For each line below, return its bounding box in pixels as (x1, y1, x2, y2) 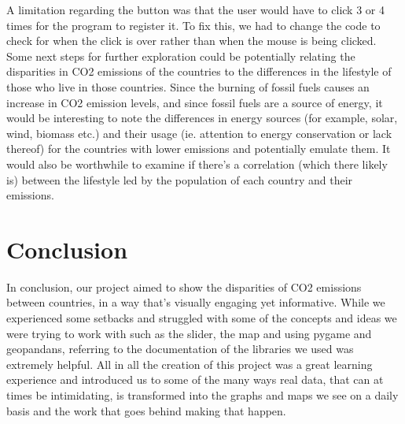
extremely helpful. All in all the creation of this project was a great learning (6, 355, 373, 372)
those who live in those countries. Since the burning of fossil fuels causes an (6, 78, 370, 95)
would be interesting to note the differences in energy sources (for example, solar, (6, 110, 398, 126)
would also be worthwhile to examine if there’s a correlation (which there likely (6, 155, 388, 172)
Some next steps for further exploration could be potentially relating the (6, 47, 355, 64)
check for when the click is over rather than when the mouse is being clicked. (6, 32, 377, 49)
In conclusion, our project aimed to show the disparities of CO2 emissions (6, 278, 362, 295)
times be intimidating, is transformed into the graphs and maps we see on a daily (6, 387, 399, 403)
